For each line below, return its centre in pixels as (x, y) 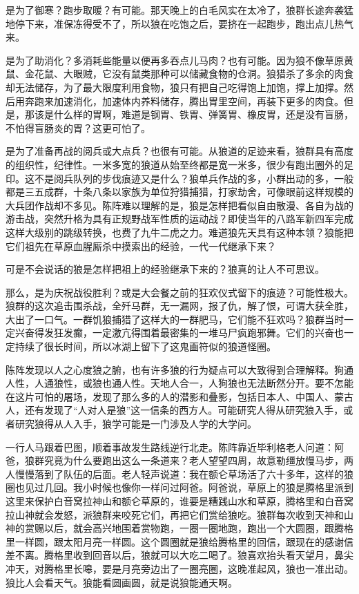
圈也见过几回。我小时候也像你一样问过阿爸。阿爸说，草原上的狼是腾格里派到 (179, 487)
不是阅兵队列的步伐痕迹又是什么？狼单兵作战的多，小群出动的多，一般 (194, 178)
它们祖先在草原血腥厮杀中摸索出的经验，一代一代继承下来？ (141, 246)
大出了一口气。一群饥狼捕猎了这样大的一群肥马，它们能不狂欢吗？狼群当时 (175, 319)
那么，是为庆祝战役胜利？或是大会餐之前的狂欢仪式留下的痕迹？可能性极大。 (179, 292)
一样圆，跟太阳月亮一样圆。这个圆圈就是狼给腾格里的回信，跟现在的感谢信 (184, 541)
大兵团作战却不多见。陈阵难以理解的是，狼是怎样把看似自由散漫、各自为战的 (179, 205)
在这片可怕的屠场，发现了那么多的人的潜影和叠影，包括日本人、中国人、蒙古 (179, 396)
